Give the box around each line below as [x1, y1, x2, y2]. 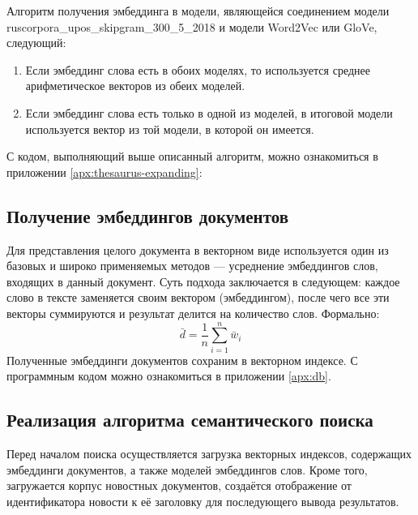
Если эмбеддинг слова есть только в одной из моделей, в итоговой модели [25, 104, 393, 121]
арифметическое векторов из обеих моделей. [25, 77, 245, 94]
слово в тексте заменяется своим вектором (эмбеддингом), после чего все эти [6, 289, 390, 306]
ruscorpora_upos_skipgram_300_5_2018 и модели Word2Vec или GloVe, [6, 18, 377, 35]
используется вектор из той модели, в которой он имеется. [25, 120, 314, 137]
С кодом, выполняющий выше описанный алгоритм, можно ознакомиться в [6, 148, 378, 165]
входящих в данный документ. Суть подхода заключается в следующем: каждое [6, 273, 400, 290]
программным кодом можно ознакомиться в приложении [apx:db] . [6, 367, 331, 384]
